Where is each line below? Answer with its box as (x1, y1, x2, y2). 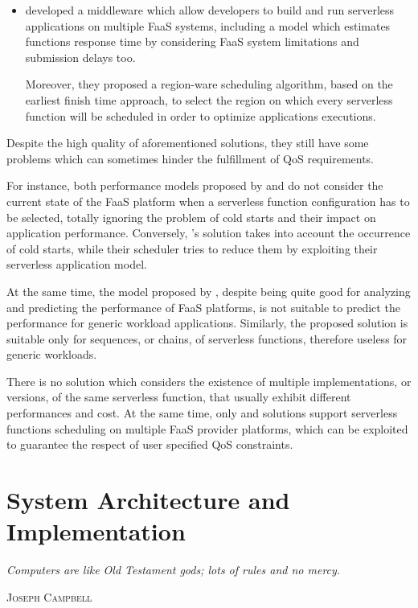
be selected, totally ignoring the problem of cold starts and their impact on (6, 208, 376, 225)
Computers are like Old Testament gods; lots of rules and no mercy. (6, 561, 341, 578)
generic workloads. (6, 346, 97, 363)
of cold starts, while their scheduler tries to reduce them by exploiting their (6, 240, 378, 257)
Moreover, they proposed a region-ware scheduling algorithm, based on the (25, 76, 393, 92)
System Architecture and (6, 483, 290, 516)
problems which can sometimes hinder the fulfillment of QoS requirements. (6, 150, 375, 166)
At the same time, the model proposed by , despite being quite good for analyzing (6, 282, 411, 299)
